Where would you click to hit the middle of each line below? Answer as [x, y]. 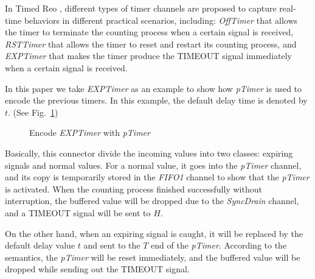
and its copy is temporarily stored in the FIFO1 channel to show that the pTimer [157, 177]
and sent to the [112, 245]
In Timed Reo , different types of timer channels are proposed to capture [141, 8]
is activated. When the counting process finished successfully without [133, 189]
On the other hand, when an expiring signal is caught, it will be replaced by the [154, 233]
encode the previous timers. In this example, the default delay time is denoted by [156, 100]
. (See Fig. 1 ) [33, 112]
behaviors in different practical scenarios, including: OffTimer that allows [161, 20]
